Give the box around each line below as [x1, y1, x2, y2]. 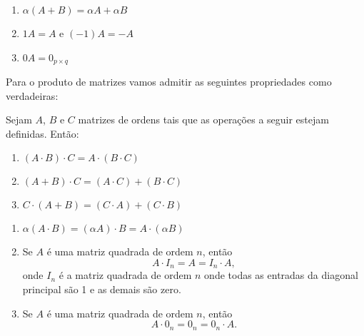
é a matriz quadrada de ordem [59, 268, 192, 282]
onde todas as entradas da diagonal [204, 268, 358, 282]
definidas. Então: [6, 126, 79, 141]
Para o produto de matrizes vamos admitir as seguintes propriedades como [6, 74, 332, 89]
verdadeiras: [6, 88, 59, 103]
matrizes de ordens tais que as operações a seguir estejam [78, 112, 329, 127]
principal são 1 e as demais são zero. [22, 282, 181, 297]
